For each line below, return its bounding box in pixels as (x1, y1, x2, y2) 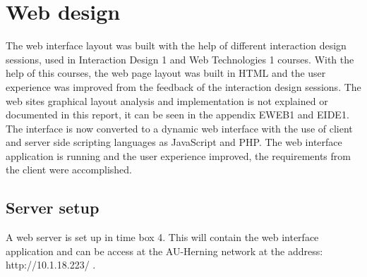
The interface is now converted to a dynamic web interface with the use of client (6, 121, 353, 135)
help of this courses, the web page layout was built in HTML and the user (6, 66, 326, 80)
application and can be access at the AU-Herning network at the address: (6, 243, 323, 258)
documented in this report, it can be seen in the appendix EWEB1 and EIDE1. (6, 107, 349, 122)
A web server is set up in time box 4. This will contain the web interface (6, 230, 319, 245)
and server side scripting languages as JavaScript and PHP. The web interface (6, 135, 342, 149)
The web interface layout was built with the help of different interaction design (6, 38, 347, 53)
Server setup (6, 197, 100, 218)
